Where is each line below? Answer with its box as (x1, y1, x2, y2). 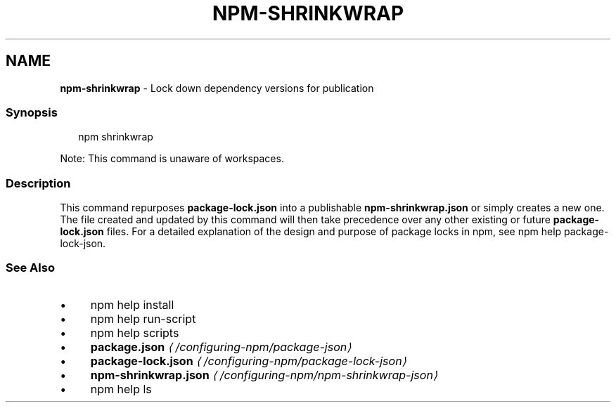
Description (6, 176, 71, 190)
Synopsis (6, 105, 58, 119)
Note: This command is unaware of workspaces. (60, 152, 284, 165)
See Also (6, 261, 55, 275)
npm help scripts (90, 325, 179, 340)
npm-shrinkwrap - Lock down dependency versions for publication (60, 81, 374, 94)
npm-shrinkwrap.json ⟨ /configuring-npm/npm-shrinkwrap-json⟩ (90, 367, 438, 382)
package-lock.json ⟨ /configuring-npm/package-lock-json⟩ (90, 353, 406, 368)
